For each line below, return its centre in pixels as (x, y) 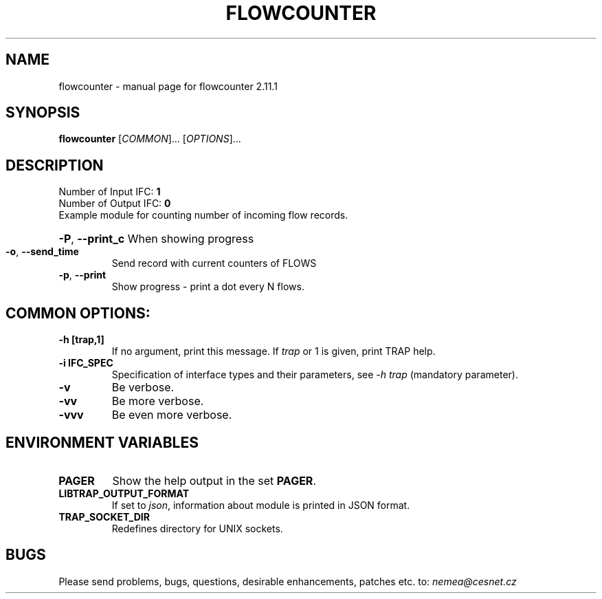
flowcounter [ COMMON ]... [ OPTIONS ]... (150, 139)
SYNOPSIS (43, 113)
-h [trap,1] (81, 340)
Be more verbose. (158, 401)
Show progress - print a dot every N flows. (208, 287)
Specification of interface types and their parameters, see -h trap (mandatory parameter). (315, 375)
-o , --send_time (42, 252)
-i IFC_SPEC (86, 363)
